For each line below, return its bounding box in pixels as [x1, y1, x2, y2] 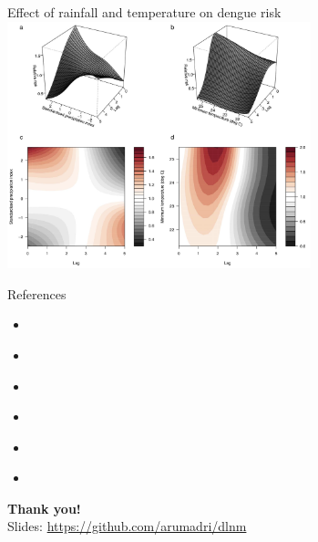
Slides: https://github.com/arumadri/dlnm [7, 516, 247, 536]
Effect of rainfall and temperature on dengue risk [7, 3, 282, 21]
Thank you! [7, 498, 81, 517]
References [7, 284, 67, 303]
